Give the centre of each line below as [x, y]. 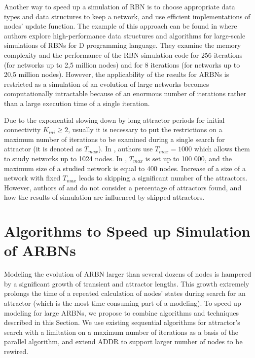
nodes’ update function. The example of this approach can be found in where [121, 26]
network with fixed [32, 178]
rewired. [16, 351]
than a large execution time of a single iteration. [77, 103]
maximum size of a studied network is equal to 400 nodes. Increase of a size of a [125, 168]
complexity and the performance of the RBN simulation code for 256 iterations [123, 54]
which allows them [222, 149]
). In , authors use [126, 149]
